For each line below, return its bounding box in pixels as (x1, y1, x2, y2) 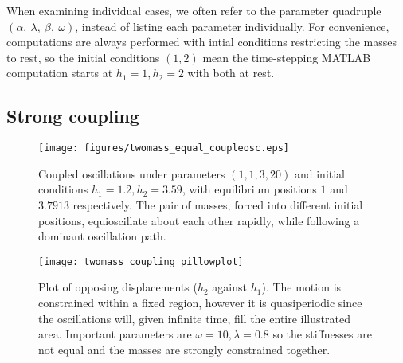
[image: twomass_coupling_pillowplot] (38, 256, 244, 267)
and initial (294, 165, 346, 181)
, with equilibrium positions (182, 181, 317, 197)
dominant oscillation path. (38, 228, 166, 244)
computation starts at (6, 64, 113, 81)
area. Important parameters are (38, 326, 192, 342)
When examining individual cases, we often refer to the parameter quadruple (6, 2, 381, 18)
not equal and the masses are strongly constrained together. (38, 341, 331, 357)
